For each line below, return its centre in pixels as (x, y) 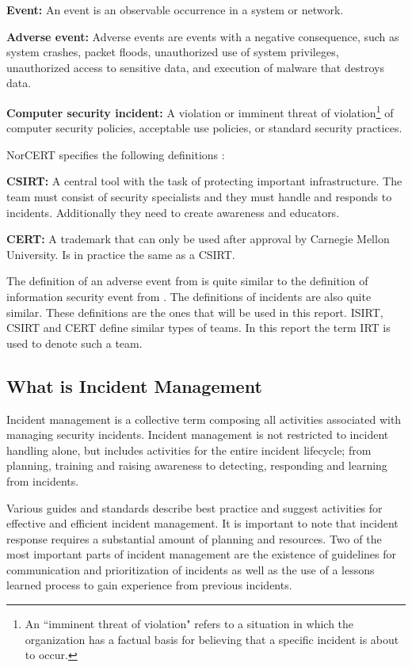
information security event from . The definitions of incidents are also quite (189, 296)
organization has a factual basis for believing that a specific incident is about (212, 639)
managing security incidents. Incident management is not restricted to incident (198, 435)
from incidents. (43, 480)
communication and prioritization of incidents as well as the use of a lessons (191, 569)
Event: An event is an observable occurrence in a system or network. (175, 10)
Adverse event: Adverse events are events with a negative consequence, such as (203, 36)
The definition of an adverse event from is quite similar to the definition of (187, 281)
